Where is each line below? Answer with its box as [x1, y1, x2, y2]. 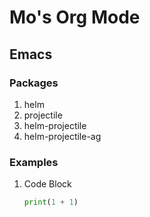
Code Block [23, 178, 72, 190]
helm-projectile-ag [23, 130, 102, 142]
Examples [9, 155, 59, 169]
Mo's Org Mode [9, 6, 141, 29]
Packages [9, 76, 59, 90]
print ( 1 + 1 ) [23, 197, 79, 208]
